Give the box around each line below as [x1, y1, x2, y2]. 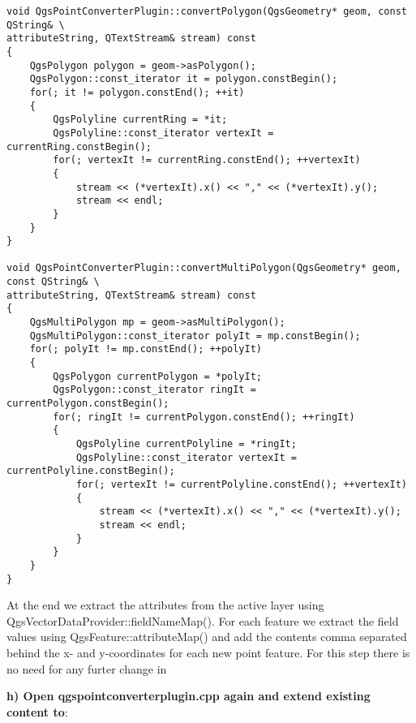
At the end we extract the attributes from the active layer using [6, 596, 324, 613]
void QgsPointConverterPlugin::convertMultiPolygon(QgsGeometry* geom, [6, 262, 401, 274]
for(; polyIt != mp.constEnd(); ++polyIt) [29, 343, 262, 355]
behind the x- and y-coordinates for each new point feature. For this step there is [6, 644, 410, 661]
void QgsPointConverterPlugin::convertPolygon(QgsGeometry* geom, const [6, 6, 407, 17]
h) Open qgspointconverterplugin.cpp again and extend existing [6, 687, 371, 704]
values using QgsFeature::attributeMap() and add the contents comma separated [6, 628, 407, 645]
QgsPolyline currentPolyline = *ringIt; [75, 438, 297, 450]
